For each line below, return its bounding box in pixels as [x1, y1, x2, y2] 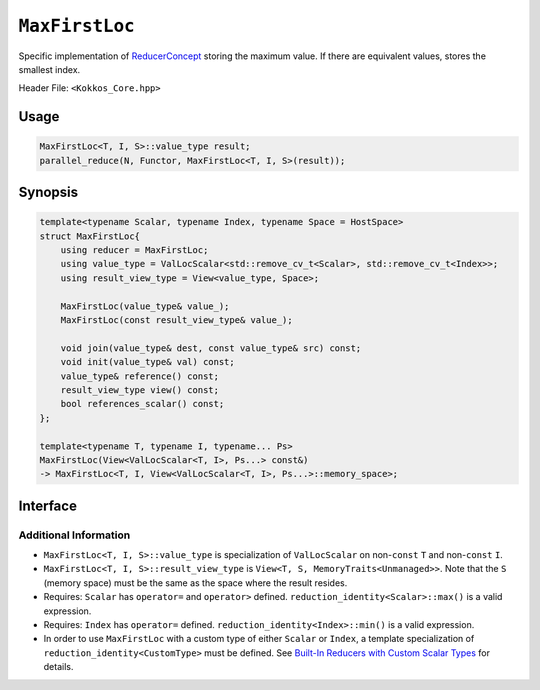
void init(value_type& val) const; [60, 356, 235, 368]
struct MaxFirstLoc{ [39, 230, 140, 242]
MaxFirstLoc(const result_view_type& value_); [60, 315, 294, 326]
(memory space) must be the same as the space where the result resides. [43, 576, 348, 589]
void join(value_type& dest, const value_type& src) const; [60, 342, 362, 354]
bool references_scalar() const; [60, 398, 225, 410]
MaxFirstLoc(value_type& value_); [60, 300, 230, 312]
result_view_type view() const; [60, 385, 220, 395]
